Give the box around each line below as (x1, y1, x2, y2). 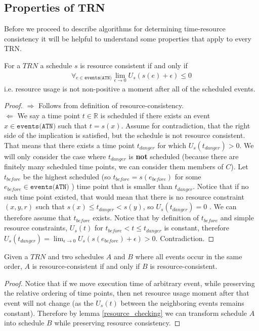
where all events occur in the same (135, 251, 242, 261)
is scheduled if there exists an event (100, 110, 210, 121)
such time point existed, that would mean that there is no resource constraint (4, 191, 244, 202)
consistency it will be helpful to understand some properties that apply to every (4, 33, 252, 43)
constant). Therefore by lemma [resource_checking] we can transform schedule (4, 307, 247, 318)
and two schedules (48, 251, 104, 261)
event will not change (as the (4, 297, 94, 308)
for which (157, 139, 186, 150)
